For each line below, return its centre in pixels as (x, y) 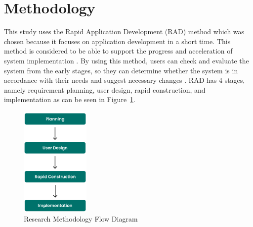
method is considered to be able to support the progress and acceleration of (118, 51)
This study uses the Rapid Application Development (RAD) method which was (124, 31)
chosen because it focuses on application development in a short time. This (117, 41)
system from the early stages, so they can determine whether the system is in (121, 70)
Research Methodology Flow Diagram (81, 219)
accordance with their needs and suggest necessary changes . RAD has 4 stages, (125, 80)
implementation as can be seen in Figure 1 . (70, 99)
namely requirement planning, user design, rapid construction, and (105, 89)
